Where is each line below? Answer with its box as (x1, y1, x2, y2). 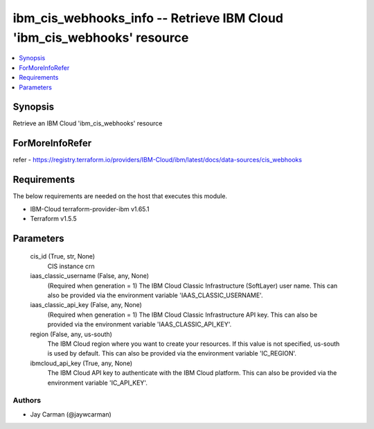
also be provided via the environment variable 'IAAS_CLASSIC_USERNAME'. (47, 291, 263, 299)
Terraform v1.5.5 (30, 215, 78, 223)
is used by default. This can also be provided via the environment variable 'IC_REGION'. (47, 349, 297, 358)
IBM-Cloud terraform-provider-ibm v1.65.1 (30, 204, 150, 213)
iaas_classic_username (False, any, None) (30, 272, 149, 280)
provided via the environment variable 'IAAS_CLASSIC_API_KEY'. (47, 320, 232, 329)
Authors (12, 396, 42, 405)
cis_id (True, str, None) (30, 252, 96, 261)
